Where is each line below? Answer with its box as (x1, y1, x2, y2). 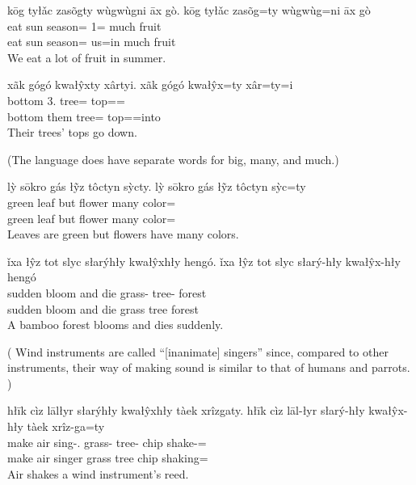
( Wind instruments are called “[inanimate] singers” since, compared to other (7, 343, 389, 360)
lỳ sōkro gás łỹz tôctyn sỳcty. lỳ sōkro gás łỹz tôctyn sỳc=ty (7, 178, 306, 195)
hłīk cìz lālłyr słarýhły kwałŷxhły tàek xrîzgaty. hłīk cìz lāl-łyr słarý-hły (7, 402, 365, 419)
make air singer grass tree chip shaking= (7, 449, 208, 466)
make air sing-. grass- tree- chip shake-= (7, 433, 207, 450)
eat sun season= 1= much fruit (7, 17, 162, 34)
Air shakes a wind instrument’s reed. (7, 465, 189, 482)
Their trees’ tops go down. (7, 124, 137, 141)
